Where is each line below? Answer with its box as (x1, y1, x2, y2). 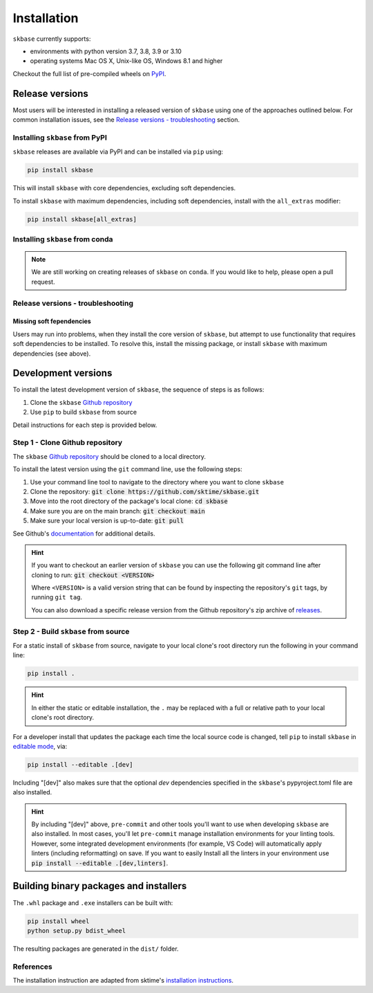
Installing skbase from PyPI (12, 132, 107, 142)
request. (31, 277, 55, 286)
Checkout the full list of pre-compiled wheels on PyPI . (12, 69, 166, 78)
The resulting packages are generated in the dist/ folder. (12, 945, 179, 953)
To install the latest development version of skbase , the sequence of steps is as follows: (12, 385, 265, 394)
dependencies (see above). (12, 349, 91, 358)
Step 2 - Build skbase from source (12, 626, 130, 636)
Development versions (12, 367, 113, 379)
